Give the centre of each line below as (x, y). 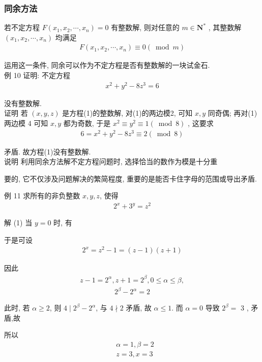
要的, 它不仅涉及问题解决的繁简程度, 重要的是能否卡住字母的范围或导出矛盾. (130, 178)
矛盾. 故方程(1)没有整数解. (48, 151)
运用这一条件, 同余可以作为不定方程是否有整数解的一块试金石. (107, 65)
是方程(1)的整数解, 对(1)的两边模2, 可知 (127, 113)
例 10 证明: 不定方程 (37, 75)
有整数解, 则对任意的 (145, 27)
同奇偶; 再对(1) (232, 113)
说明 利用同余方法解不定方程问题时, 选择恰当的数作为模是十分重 (111, 161)
